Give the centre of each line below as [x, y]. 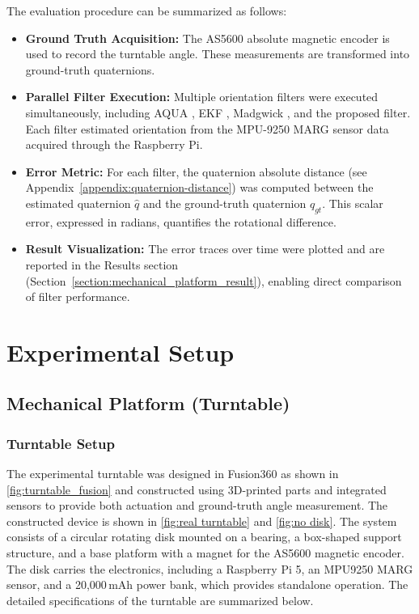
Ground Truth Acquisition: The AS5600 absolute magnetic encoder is [207, 38]
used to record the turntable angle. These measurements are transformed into [218, 54]
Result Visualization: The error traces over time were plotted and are [205, 249]
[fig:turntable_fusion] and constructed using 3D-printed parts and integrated [197, 489]
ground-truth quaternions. [90, 69]
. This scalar [353, 203]
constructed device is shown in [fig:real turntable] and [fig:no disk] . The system [202, 521]
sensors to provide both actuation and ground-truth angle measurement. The [197, 505]
